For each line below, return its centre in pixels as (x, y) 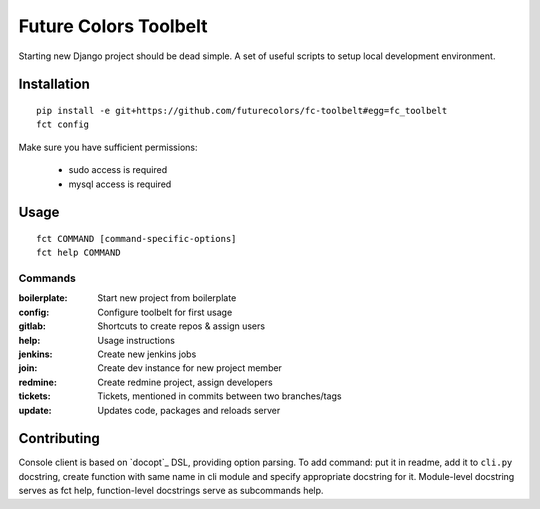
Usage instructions (136, 340)
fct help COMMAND (78, 253)
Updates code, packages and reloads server (189, 410)
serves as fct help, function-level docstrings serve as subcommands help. (171, 491)
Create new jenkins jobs (147, 354)
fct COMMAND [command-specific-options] (136, 238)
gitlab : (32, 326)
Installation (54, 84)
